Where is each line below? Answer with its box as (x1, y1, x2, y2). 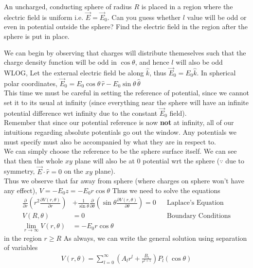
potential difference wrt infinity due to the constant (4, 107, 158, 118)
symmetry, (4, 166, 35, 176)
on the (64, 166, 83, 176)
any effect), (4, 185, 37, 195)
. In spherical (197, 68, 236, 77)
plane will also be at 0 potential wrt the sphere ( (74, 155, 220, 165)
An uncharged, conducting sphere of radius (4, 1, 132, 11)
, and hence (135, 57, 169, 67)
